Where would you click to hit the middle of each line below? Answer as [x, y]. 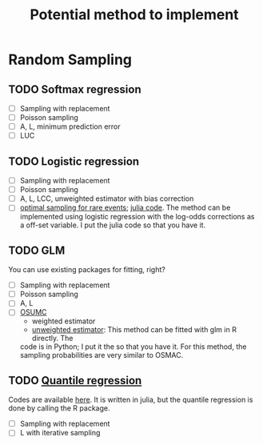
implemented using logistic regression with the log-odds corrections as [137, 217]
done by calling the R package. [59, 408]
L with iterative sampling [60, 433]
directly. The [52, 339]
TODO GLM [37, 250]
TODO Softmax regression [75, 89]
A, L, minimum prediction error [70, 126]
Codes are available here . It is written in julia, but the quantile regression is [131, 400]
